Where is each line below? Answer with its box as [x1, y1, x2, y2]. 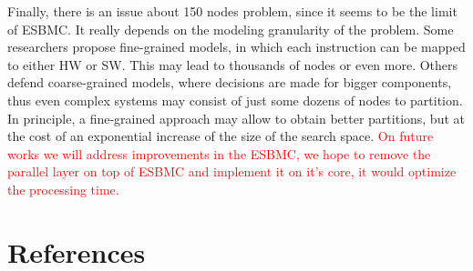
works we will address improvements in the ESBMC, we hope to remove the [7, 144, 431, 163]
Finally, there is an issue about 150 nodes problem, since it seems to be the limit [7, 2, 458, 20]
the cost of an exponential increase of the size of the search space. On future [7, 126, 434, 146]
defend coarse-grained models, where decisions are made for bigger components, [7, 73, 452, 92]
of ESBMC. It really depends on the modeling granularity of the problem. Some [7, 19, 454, 38]
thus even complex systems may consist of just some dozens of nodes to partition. [7, 90, 463, 109]
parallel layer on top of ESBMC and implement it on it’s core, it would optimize [7, 162, 457, 181]
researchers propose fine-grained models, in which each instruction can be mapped [7, 37, 466, 56]
